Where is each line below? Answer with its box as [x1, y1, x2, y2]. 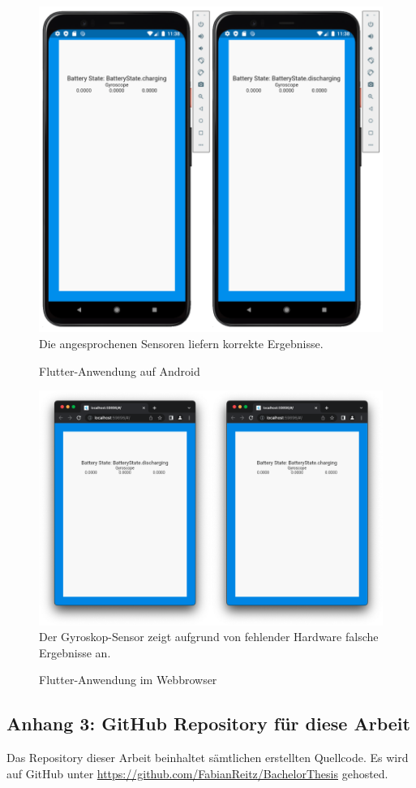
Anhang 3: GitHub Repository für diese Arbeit [6, 711, 410, 736]
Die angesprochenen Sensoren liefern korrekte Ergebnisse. [39, 335, 324, 352]
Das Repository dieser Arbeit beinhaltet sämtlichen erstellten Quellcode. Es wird [6, 749, 409, 766]
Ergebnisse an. [39, 644, 111, 661]
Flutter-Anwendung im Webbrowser [39, 671, 217, 688]
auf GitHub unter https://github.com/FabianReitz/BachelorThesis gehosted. [6, 764, 388, 782]
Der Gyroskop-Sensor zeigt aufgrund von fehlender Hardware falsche [39, 628, 379, 645]
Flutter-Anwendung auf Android [39, 362, 200, 379]
